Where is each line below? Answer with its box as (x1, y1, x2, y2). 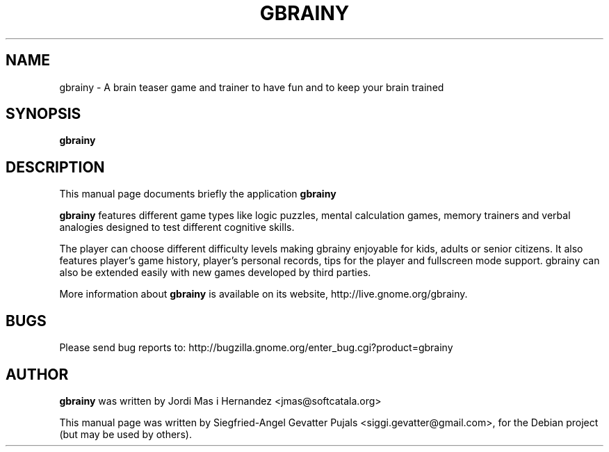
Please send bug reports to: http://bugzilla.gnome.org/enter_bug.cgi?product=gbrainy (59, 341, 453, 354)
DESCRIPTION (6, 158, 105, 176)
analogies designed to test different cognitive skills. (59, 221, 295, 234)
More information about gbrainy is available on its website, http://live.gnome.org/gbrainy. (59, 288, 468, 300)
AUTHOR (6, 365, 69, 383)
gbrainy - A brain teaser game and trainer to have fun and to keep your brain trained (59, 81, 444, 93)
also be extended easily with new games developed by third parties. (59, 266, 371, 279)
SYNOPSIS (6, 105, 81, 123)
